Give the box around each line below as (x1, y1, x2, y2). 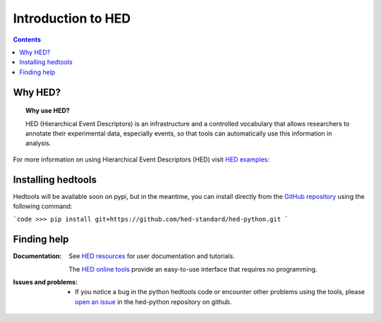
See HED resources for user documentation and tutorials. (68, 252, 236, 260)
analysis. (25, 139, 52, 147)
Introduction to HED (13, 11, 131, 26)
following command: (13, 202, 73, 210)
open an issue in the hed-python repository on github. (75, 297, 232, 306)
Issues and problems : (13, 278, 78, 286)
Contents (13, 35, 42, 44)
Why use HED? (25, 107, 70, 115)
